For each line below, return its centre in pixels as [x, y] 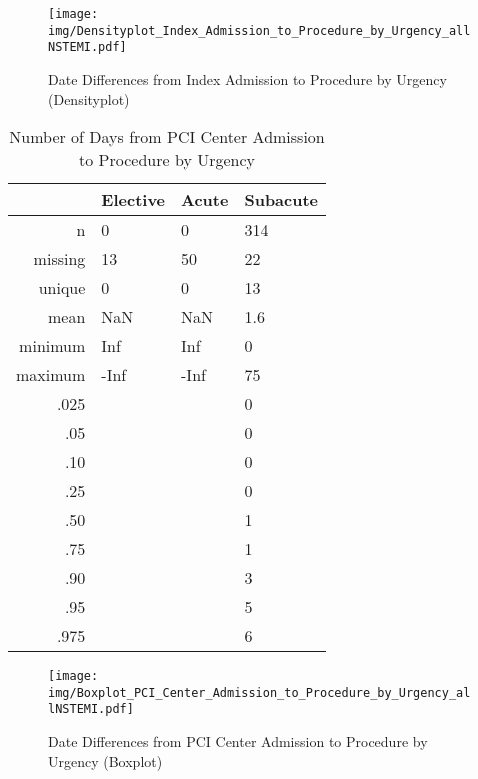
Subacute [281, 200]
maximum [51, 375]
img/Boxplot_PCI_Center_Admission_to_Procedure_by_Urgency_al [259, 692]
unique [62, 288]
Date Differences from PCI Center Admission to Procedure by [238, 741]
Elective [133, 200]
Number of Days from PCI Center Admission [167, 137]
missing [59, 259]
